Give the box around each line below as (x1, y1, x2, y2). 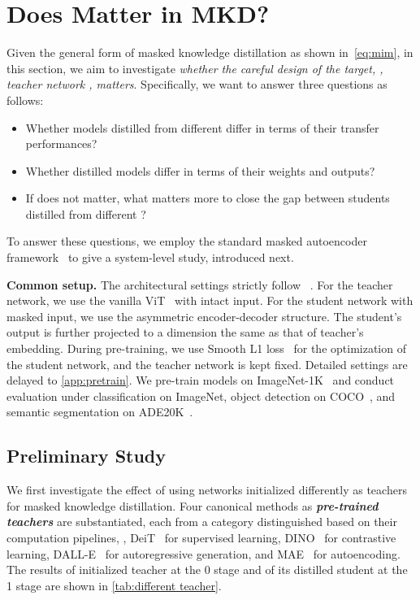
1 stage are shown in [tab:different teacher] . (6, 576, 222, 593)
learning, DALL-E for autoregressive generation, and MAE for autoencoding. (6, 545, 401, 562)
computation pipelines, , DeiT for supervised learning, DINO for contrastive (6, 528, 396, 546)
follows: (6, 91, 44, 108)
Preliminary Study (6, 443, 167, 468)
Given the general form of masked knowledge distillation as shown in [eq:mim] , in (6, 44, 414, 61)
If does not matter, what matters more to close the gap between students (25, 189, 390, 207)
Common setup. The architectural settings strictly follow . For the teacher (6, 276, 393, 293)
